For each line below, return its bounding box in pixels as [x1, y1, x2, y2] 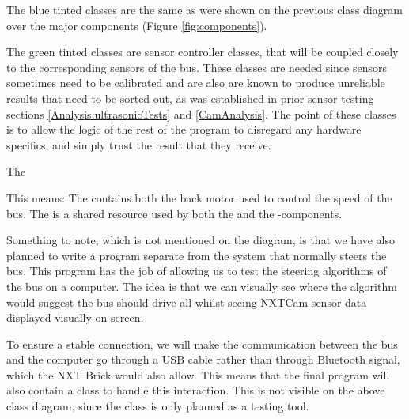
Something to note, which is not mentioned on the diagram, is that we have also [6, 232, 396, 248]
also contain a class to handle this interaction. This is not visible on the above [6, 382, 385, 398]
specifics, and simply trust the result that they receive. [6, 136, 271, 153]
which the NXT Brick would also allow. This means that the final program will [6, 366, 390, 383]
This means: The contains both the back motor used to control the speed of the [6, 189, 392, 206]
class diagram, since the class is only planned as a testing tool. [6, 398, 309, 414]
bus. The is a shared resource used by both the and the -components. [6, 205, 343, 221]
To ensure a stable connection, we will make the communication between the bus [6, 335, 398, 352]
